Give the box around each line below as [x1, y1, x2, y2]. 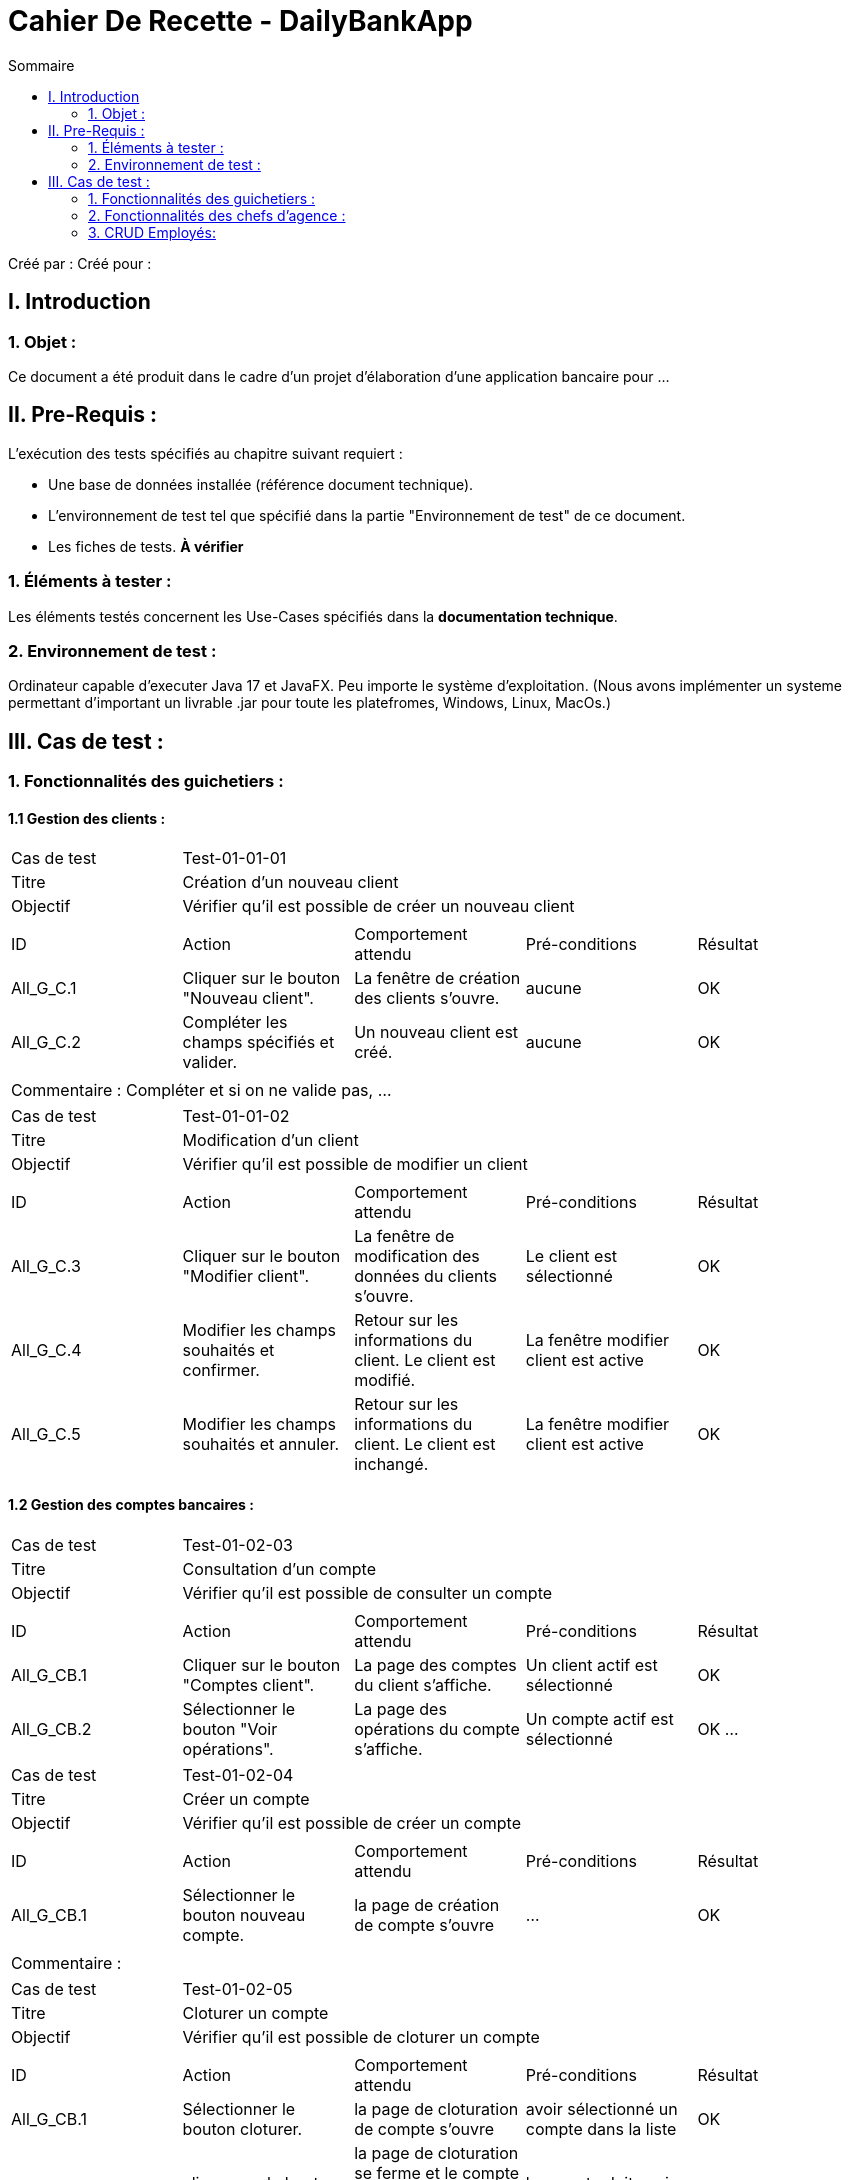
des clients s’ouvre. [354, 988, 500, 1009]
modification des [354, 1246, 480, 1267]
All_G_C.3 [11, 1256, 81, 1277]
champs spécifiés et [182, 1032, 335, 1053]
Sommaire [8, 56, 75, 74]
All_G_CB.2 [11, 1718, 92, 1739]
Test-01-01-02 [182, 1106, 290, 1127]
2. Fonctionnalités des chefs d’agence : [88, 206, 346, 224]
